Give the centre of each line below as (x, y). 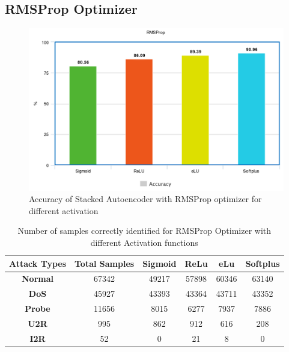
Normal (38, 279)
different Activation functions (144, 242)
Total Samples (105, 263)
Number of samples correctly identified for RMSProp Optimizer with (144, 231)
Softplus (263, 263)
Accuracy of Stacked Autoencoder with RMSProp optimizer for (145, 199)
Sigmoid (160, 263)
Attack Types (38, 263)
